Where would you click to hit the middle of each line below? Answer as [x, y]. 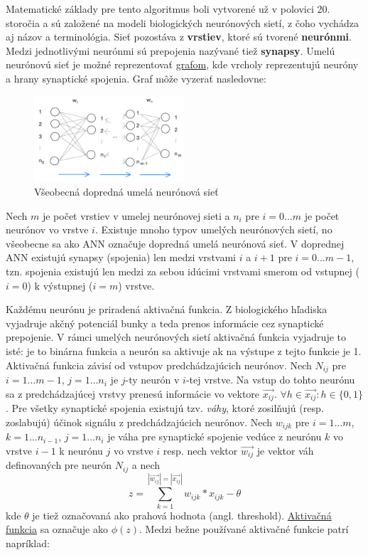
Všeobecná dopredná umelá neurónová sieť [126, 192]
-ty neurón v [152, 380]
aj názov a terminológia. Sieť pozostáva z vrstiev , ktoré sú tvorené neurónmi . [179, 37]
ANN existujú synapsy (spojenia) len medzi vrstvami [121, 257]
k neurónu [81, 450]
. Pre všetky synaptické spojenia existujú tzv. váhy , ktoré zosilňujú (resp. [165, 408]
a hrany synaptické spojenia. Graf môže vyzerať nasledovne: [136, 78]
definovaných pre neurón [59, 465]
